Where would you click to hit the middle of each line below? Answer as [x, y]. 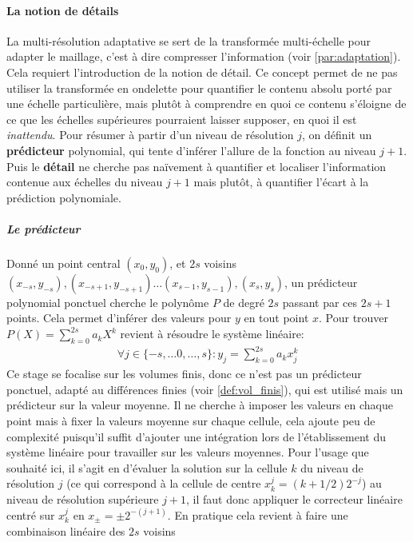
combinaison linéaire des [66, 530]
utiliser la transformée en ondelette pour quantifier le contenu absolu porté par [199, 88]
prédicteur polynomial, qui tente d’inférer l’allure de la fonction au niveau [191, 150]
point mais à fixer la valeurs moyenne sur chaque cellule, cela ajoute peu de [191, 420]
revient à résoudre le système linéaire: [212, 334]
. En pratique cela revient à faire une [258, 514]
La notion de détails [63, 10]
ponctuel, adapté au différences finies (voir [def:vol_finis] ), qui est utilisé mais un [205, 389]
